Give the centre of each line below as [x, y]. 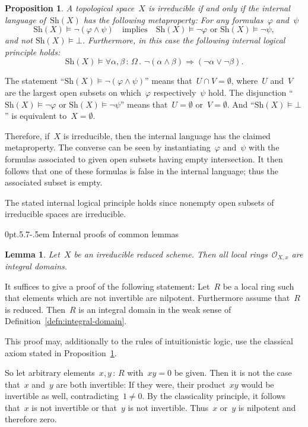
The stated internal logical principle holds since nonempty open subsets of [139, 202]
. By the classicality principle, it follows [214, 396]
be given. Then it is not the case [233, 373]
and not [19, 40]
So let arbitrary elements [50, 373]
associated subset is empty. [54, 182]
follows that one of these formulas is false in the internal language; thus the [142, 170]
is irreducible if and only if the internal [219, 8]
